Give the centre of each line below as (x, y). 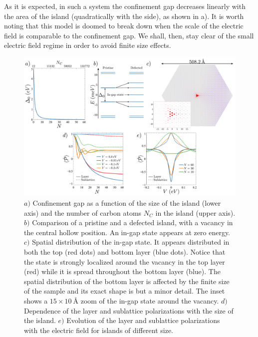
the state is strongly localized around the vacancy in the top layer (125, 261)
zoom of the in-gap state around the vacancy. (150, 300)
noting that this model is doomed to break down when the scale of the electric (124, 26)
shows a (36, 300)
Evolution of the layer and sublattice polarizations (143, 320)
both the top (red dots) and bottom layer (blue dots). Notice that (125, 251)
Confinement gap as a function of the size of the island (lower (127, 202)
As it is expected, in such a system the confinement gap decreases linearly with (125, 6)
